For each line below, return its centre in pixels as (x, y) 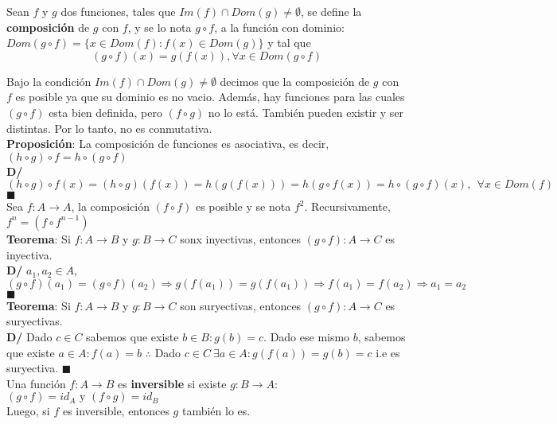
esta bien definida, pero (105, 112)
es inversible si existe (172, 383)
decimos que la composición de (295, 81)
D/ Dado (29, 336)
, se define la (331, 11)
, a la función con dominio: (279, 27)
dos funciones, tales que (118, 11)
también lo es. (216, 411)
